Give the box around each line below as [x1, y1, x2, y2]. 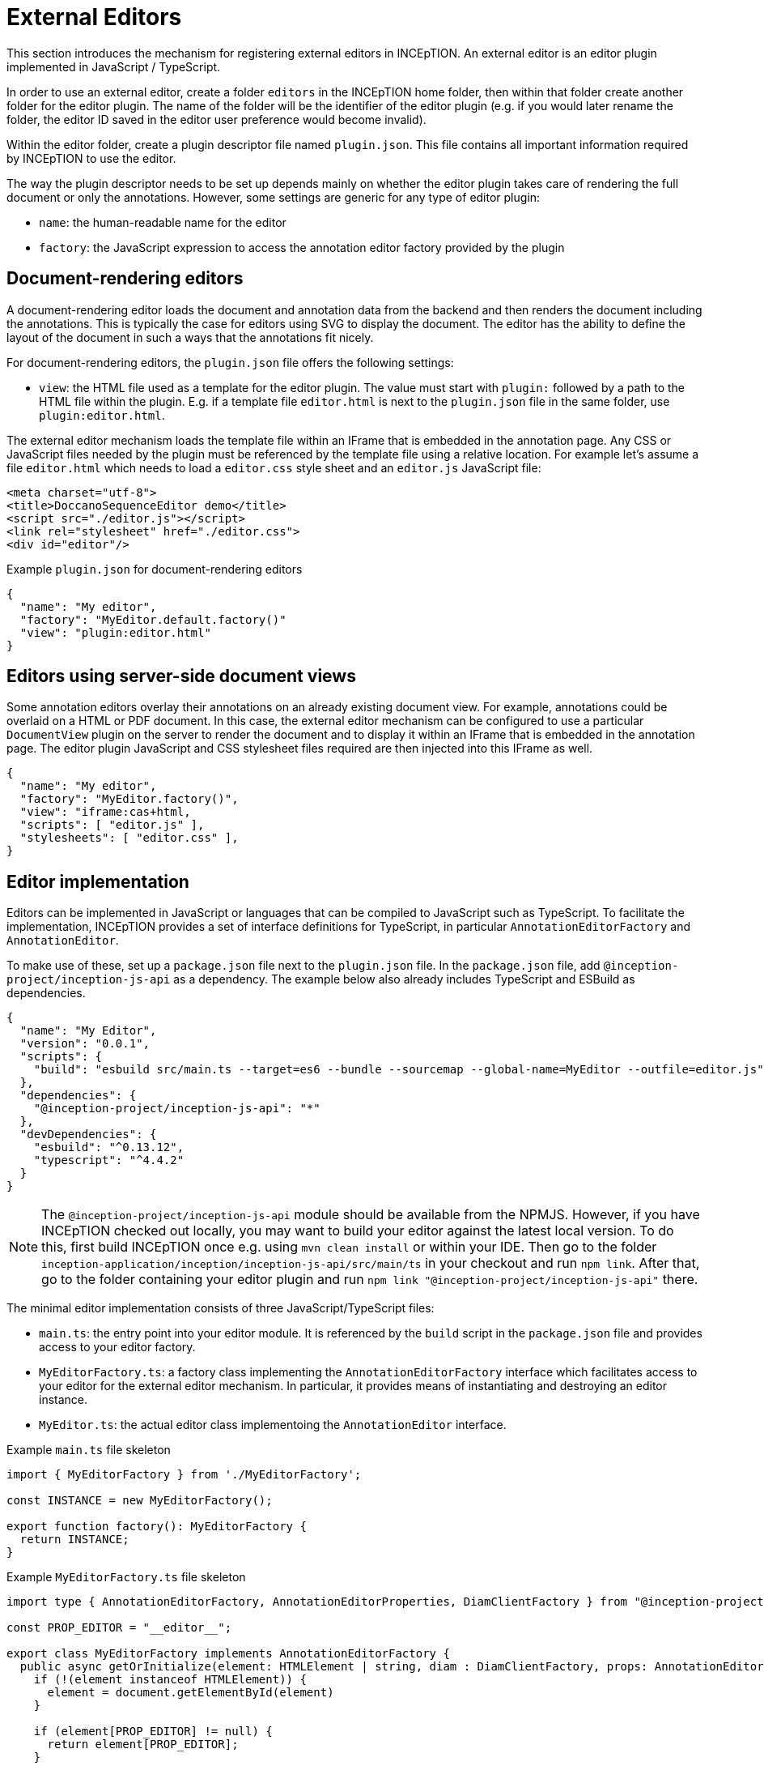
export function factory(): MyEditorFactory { [6, 1520, 307, 1534]
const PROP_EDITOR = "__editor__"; [6, 1621, 232, 1635]
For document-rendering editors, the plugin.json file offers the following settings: [6, 355, 454, 369]
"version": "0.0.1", [19, 1037, 151, 1051]
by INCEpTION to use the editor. [6, 151, 176, 165]
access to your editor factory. [39, 1340, 196, 1354]
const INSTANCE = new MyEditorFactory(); [6, 1494, 273, 1508]
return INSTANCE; [19, 1533, 129, 1546]
